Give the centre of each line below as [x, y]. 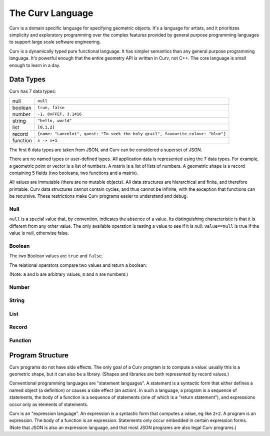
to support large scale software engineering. [55, 42]
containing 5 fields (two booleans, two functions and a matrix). [74, 173]
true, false [51, 108]
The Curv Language [51, 13]
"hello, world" [55, 121]
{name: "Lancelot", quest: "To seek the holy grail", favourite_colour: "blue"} [132, 134]
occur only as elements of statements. [49, 404]
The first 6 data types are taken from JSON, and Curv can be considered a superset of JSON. [106, 150]
